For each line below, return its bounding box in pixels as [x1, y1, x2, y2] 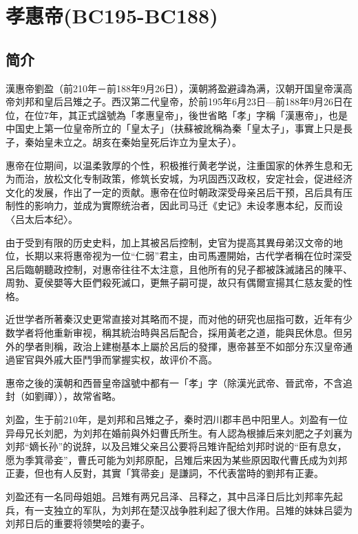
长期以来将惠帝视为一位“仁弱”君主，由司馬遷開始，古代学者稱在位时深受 [24, 248, 352, 263]
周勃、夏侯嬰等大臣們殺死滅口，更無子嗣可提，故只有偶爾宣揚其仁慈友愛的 [6, 275, 343, 290]
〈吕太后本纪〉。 [6, 211, 78, 226]
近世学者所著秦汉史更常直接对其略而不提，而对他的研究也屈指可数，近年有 [6, 312, 343, 326]
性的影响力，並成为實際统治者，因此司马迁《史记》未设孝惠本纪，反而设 [14, 198, 343, 213]
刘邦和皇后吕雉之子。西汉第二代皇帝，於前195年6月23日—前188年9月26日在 [14, 94, 352, 109]
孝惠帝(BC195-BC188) [6, 1, 218, 30]
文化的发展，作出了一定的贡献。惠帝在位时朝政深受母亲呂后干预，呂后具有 [6, 184, 343, 199]
